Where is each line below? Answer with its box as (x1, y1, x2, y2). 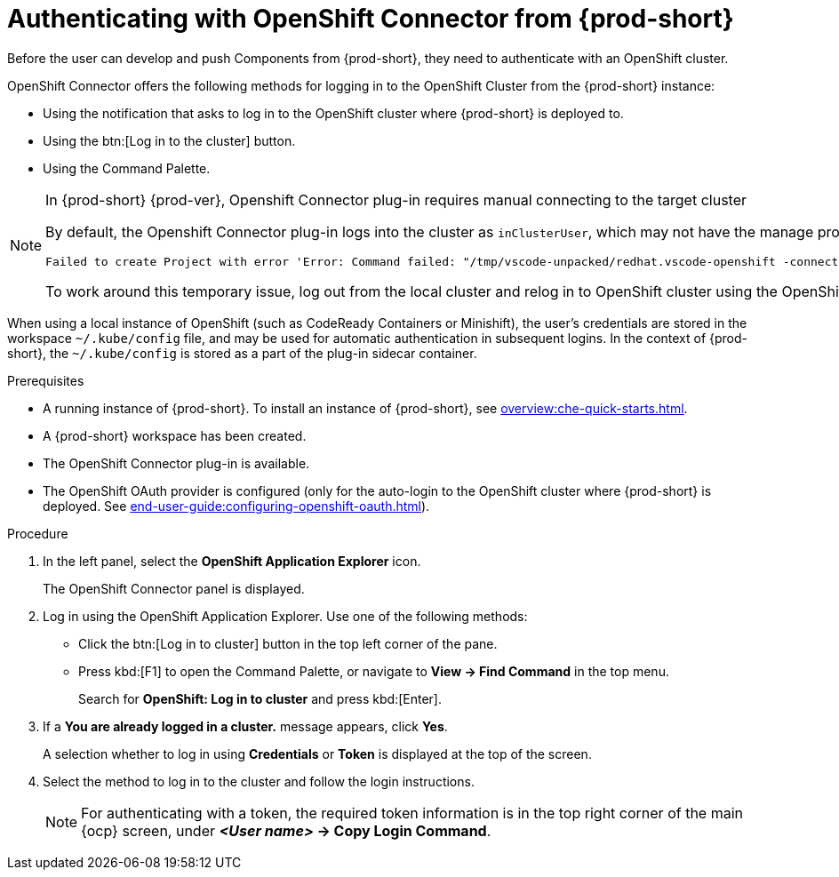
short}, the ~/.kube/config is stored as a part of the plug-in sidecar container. (7, 345, 477, 361)
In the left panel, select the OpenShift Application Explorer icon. (43, 553, 421, 569)
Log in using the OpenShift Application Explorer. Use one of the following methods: (43, 608, 528, 624)
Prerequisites (7, 372, 84, 388)
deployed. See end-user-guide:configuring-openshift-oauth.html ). (43, 498, 430, 514)
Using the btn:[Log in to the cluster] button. (43, 132, 296, 148)
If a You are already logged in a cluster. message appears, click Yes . (43, 718, 448, 734)
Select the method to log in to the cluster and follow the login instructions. (43, 773, 475, 789)
